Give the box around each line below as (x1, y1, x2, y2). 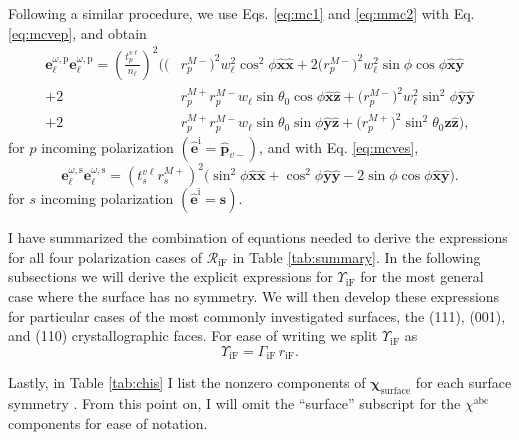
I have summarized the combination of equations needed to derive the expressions (8, 227, 508, 248)
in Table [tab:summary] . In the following (232, 246, 481, 267)
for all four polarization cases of (8, 246, 202, 267)
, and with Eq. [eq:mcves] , (259, 136, 419, 157)
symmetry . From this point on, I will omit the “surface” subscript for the (8, 393, 461, 413)
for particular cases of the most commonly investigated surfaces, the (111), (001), (8, 305, 506, 326)
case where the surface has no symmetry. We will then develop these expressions (8, 285, 500, 306)
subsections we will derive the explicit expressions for (8, 266, 333, 287)
